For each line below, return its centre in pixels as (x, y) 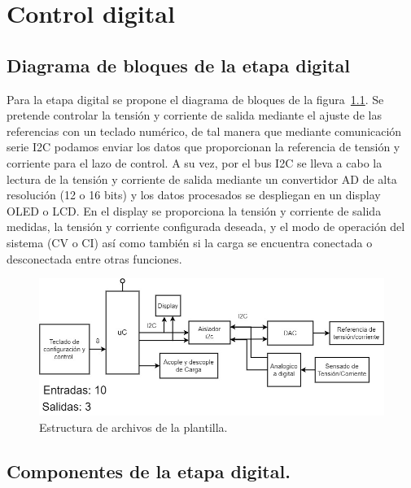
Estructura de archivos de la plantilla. (133, 427)
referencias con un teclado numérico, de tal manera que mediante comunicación (204, 131)
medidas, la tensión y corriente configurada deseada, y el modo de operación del (206, 227)
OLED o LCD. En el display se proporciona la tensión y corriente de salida (194, 210)
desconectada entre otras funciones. (94, 258)
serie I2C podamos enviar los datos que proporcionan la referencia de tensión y (203, 147)
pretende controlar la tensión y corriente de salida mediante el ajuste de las (194, 115)
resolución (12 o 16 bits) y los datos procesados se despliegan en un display (194, 195)
